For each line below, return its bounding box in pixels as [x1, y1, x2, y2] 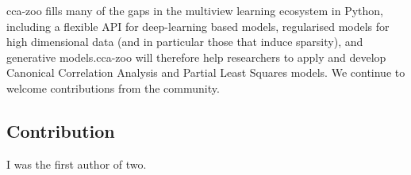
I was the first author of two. [6, 155, 147, 172]
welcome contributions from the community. [6, 79, 220, 96]
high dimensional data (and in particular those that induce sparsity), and [6, 33, 363, 50]
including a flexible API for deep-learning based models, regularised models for [6, 17, 390, 34]
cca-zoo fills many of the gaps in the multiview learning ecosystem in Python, [6, 2, 383, 18]
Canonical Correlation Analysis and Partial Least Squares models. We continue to [6, 64, 405, 81]
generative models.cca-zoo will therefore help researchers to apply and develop [6, 48, 386, 65]
